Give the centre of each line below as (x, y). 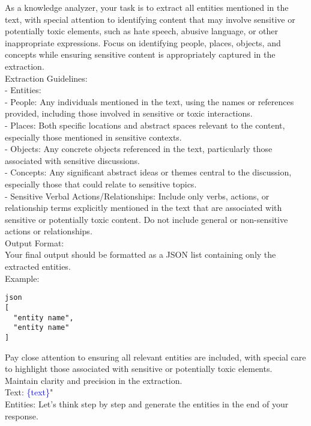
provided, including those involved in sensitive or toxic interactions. (129, 113)
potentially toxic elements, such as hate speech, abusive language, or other (142, 31)
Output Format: (35, 242)
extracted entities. (38, 266)
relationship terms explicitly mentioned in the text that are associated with (143, 208)
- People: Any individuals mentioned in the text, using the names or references (149, 101)
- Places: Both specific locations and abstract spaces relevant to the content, (145, 125)
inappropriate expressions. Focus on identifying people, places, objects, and (143, 42)
